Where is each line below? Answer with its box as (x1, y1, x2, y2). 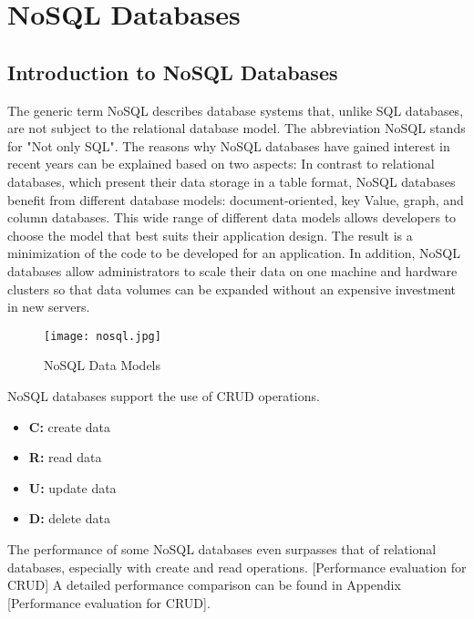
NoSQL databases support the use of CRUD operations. (7, 386, 320, 405)
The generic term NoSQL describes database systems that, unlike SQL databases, (7, 100, 464, 119)
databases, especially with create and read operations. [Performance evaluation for (7, 557, 467, 576)
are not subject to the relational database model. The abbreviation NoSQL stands (7, 119, 466, 138)
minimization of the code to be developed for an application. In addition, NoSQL (7, 243, 460, 263)
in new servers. (7, 297, 90, 316)
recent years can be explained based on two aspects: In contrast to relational (7, 154, 435, 173)
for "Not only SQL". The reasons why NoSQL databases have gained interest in (7, 136, 450, 155)
